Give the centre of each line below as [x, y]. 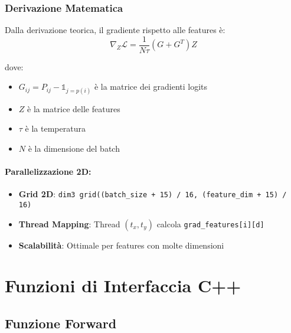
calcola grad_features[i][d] [210, 223]
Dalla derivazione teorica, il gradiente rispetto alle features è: [115, 30]
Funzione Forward [61, 323]
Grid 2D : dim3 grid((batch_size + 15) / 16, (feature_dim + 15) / [153, 194]
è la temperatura [55, 128]
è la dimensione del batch [74, 148]
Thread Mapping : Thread [69, 223]
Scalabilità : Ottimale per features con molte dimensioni [121, 245]
